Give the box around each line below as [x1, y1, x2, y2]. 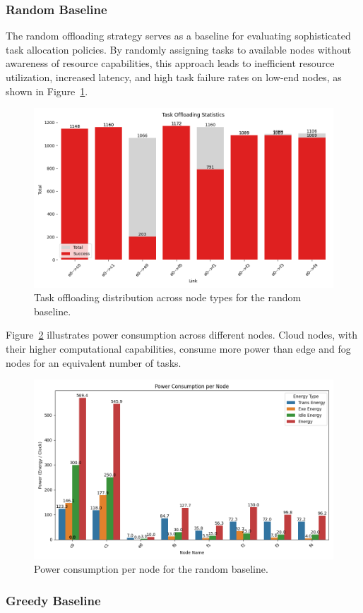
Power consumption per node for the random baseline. [34, 562, 268, 576]
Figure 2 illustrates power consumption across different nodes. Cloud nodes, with [6, 327, 357, 342]
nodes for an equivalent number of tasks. [6, 355, 181, 370]
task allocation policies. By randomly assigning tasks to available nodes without [6, 42, 352, 56]
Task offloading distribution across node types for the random [34, 290, 302, 305]
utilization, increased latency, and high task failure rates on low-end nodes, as [6, 70, 342, 84]
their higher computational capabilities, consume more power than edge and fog [6, 341, 351, 356]
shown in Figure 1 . [6, 83, 88, 98]
